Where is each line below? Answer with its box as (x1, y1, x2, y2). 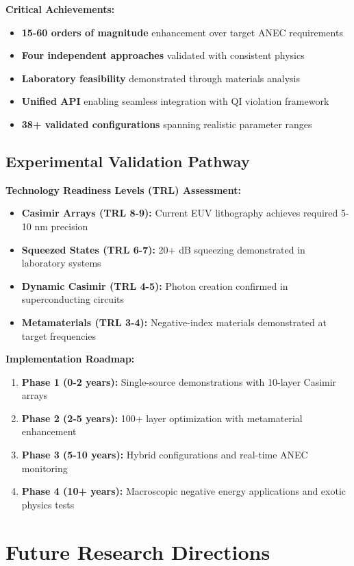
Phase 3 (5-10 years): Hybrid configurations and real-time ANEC (21, 447, 308, 462)
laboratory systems (21, 256, 101, 270)
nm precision (34, 219, 88, 233)
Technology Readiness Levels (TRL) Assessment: (5, 182, 241, 197)
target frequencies (21, 328, 97, 343)
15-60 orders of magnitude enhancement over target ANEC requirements (21, 25, 343, 39)
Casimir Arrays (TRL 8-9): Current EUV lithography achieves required (21, 206, 338, 220)
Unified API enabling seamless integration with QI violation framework (21, 94, 329, 108)
